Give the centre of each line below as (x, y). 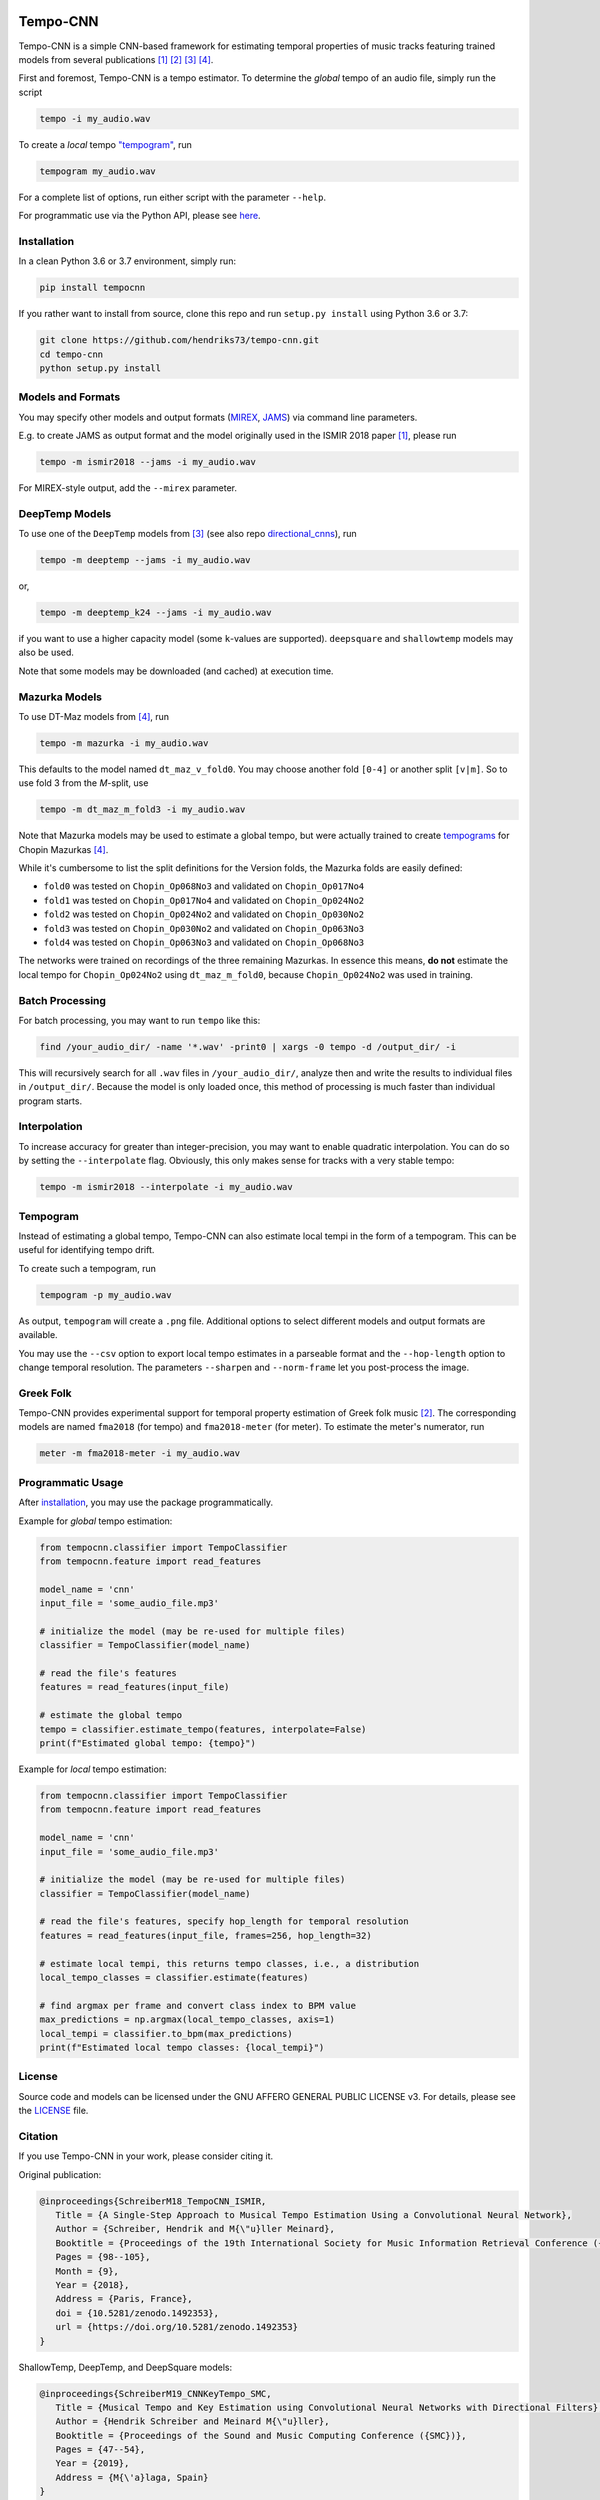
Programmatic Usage (71, 1482)
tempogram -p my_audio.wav (105, 1294)
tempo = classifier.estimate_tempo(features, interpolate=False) (203, 1729)
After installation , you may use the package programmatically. (146, 1502)
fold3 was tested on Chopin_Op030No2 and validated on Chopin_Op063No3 (204, 928)
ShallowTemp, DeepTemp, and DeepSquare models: (125, 2367)
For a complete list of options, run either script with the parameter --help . (172, 197)
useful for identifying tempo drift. (86, 1250)
